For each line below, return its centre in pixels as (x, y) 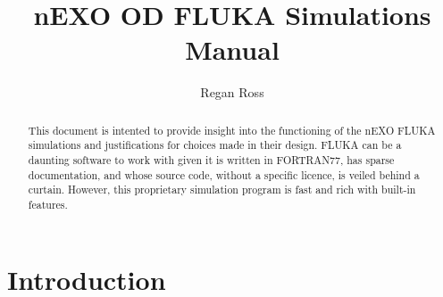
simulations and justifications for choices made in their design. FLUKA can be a (215, 145)
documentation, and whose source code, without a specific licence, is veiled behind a (224, 174)
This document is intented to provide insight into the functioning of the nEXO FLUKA (232, 130)
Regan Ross (232, 92)
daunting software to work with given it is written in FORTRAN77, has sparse (211, 160)
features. (48, 204)
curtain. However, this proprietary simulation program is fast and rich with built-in (222, 190)
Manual (232, 49)
